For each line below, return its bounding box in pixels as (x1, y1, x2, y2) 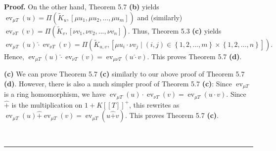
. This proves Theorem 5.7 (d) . (147, 51, 242, 61)
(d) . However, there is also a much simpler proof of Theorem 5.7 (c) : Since (4, 78, 232, 88)
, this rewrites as (129, 99, 180, 110)
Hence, (4, 51, 24, 61)
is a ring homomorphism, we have (4, 89, 106, 99)
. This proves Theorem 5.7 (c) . (125, 110, 219, 120)
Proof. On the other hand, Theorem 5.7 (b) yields (4, 1, 159, 11)
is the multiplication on (11, 99, 83, 110)
